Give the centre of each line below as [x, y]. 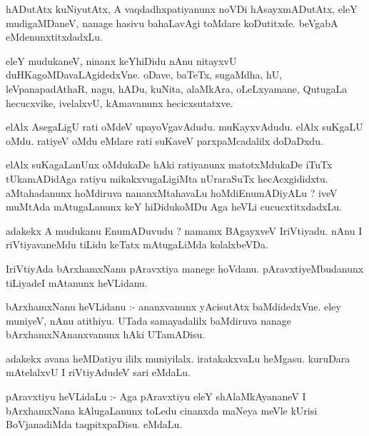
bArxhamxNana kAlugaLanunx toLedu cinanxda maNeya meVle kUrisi [162, 410]
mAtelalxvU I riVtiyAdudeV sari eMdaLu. [98, 372]
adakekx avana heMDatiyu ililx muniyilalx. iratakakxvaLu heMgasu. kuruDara [178, 358]
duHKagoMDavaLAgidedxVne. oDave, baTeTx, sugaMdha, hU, [144, 75]
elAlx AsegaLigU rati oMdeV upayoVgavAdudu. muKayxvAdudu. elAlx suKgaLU [184, 127]
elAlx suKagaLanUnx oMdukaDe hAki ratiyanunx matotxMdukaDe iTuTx [169, 164]
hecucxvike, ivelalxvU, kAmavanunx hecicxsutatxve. [120, 102]
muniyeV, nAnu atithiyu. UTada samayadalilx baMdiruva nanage [148, 320]
